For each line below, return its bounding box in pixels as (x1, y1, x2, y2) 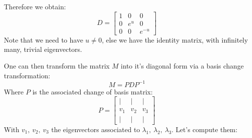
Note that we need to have (4, 34, 84, 45)
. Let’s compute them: (171, 124, 238, 134)
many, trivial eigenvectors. (4, 44, 82, 54)
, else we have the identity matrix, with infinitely (102, 34, 248, 45)
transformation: (4, 70, 50, 80)
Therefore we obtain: (4, 1, 66, 11)
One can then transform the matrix (4, 61, 110, 71)
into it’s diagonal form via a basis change (121, 61, 244, 71)
